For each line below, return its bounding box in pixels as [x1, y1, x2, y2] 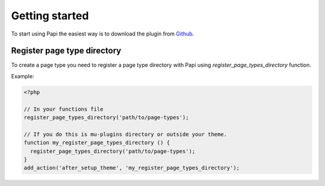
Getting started [11, 9, 89, 22]
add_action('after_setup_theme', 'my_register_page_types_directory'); [23, 164, 240, 172]
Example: [11, 72, 34, 79]
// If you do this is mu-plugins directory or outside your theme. [23, 131, 227, 138]
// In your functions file [23, 105, 104, 113]
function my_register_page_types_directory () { [23, 139, 170, 146]
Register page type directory [11, 46, 122, 56]
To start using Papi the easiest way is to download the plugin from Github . [11, 30, 194, 37]
